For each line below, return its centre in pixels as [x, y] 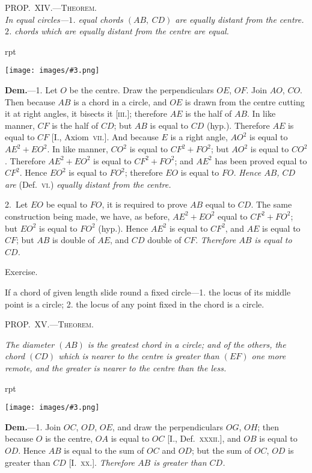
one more [269, 356]
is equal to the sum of [104, 450]
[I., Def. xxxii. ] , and [204, 438]
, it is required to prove [145, 204]
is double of [74, 240]
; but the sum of [222, 450]
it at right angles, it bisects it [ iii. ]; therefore [86, 113]
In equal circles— [37, 19]
